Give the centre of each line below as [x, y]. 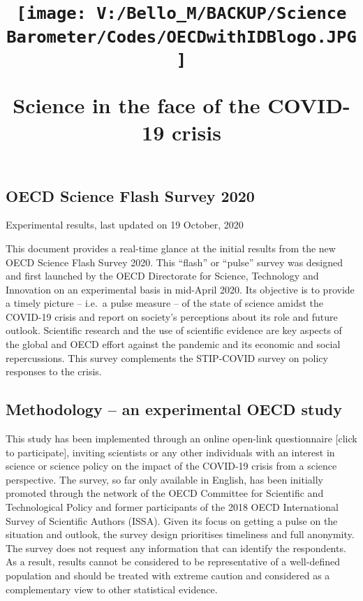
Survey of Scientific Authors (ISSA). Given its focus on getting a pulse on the [172, 520]
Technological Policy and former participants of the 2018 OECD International [172, 507]
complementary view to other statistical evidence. [112, 589]
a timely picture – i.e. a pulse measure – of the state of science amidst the [164, 303]
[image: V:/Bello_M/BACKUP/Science [181, 14]
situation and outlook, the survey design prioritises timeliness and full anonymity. [180, 534]
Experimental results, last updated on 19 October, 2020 [125, 225]
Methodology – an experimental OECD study [174, 409]
